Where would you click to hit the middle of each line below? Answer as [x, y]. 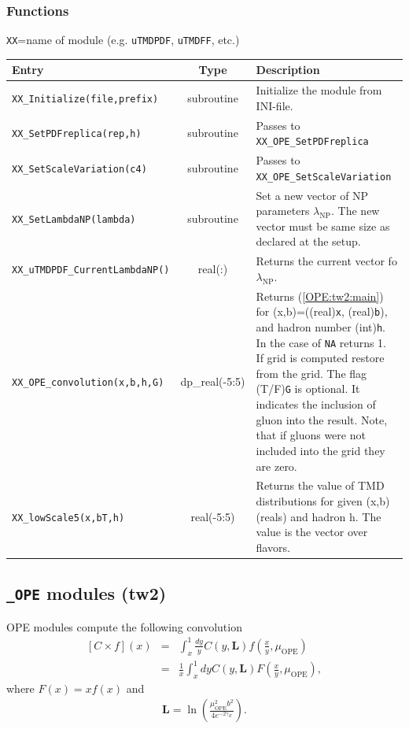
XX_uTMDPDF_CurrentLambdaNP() [91, 270]
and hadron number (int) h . [321, 326]
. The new [356, 211]
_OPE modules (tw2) [87, 593]
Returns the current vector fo [326, 261]
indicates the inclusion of [316, 404]
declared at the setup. [308, 241]
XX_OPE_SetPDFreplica [312, 142]
